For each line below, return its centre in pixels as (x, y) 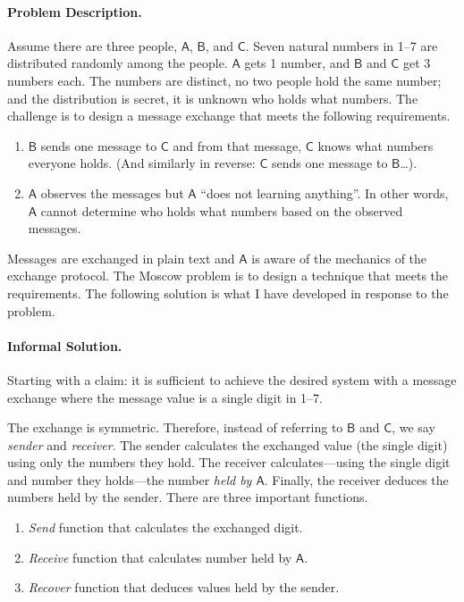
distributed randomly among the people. (118, 63)
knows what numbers (375, 145)
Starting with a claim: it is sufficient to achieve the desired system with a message (232, 379)
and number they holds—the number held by (130, 479)
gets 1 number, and (297, 63)
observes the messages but (112, 192)
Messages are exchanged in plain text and (121, 258)
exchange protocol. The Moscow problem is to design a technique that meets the (228, 276)
